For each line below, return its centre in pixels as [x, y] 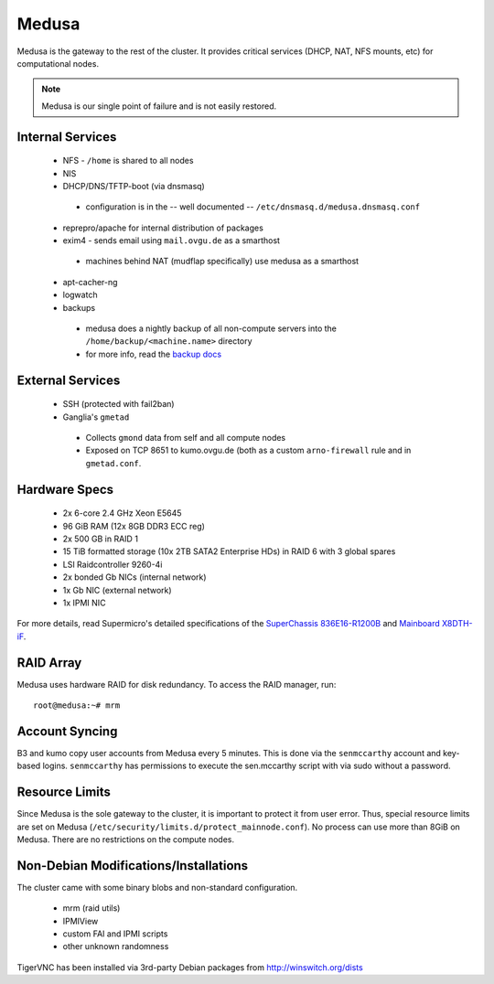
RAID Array [49, 663]
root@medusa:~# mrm [77, 706]
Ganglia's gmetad [96, 417]
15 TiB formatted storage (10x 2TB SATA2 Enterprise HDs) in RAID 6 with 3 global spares [229, 551]
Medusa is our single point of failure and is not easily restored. [159, 106]
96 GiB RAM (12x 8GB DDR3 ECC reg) [134, 526]
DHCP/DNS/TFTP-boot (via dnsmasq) [134, 186]
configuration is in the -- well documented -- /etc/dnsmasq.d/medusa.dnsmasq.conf [253, 207]
